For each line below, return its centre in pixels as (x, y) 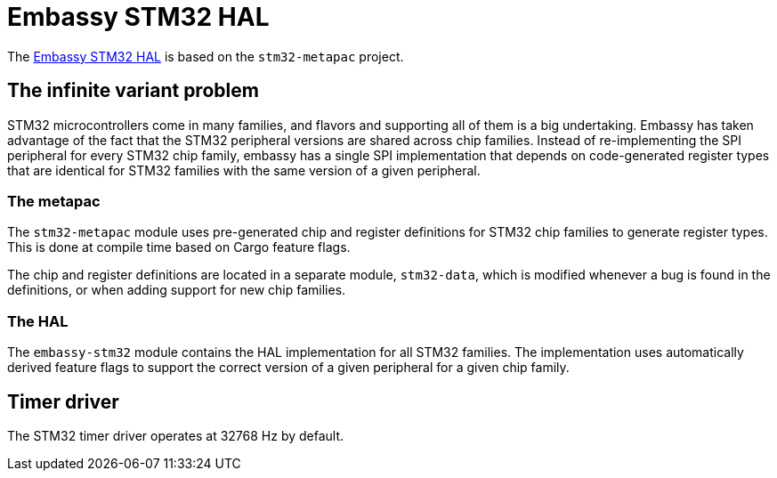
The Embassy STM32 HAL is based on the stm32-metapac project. (206, 56)
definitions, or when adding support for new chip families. (177, 290)
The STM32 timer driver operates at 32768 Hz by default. (176, 435)
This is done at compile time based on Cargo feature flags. (179, 247)
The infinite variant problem (133, 91)
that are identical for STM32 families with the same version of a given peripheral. (244, 170)
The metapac (54, 201)
